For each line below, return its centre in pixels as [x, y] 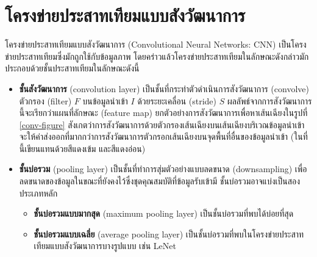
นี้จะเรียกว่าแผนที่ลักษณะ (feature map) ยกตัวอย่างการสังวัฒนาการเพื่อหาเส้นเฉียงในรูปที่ [163, 113]
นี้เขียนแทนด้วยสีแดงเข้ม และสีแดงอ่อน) [82, 148]
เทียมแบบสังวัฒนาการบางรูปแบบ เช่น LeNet [105, 246]
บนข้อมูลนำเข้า [105, 100]
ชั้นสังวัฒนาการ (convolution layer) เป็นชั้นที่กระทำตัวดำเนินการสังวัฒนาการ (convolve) [164, 88]
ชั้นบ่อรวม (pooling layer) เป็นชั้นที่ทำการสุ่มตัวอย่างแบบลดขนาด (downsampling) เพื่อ [163, 169]
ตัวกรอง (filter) [45, 100]
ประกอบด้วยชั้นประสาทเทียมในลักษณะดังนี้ [72, 68]
